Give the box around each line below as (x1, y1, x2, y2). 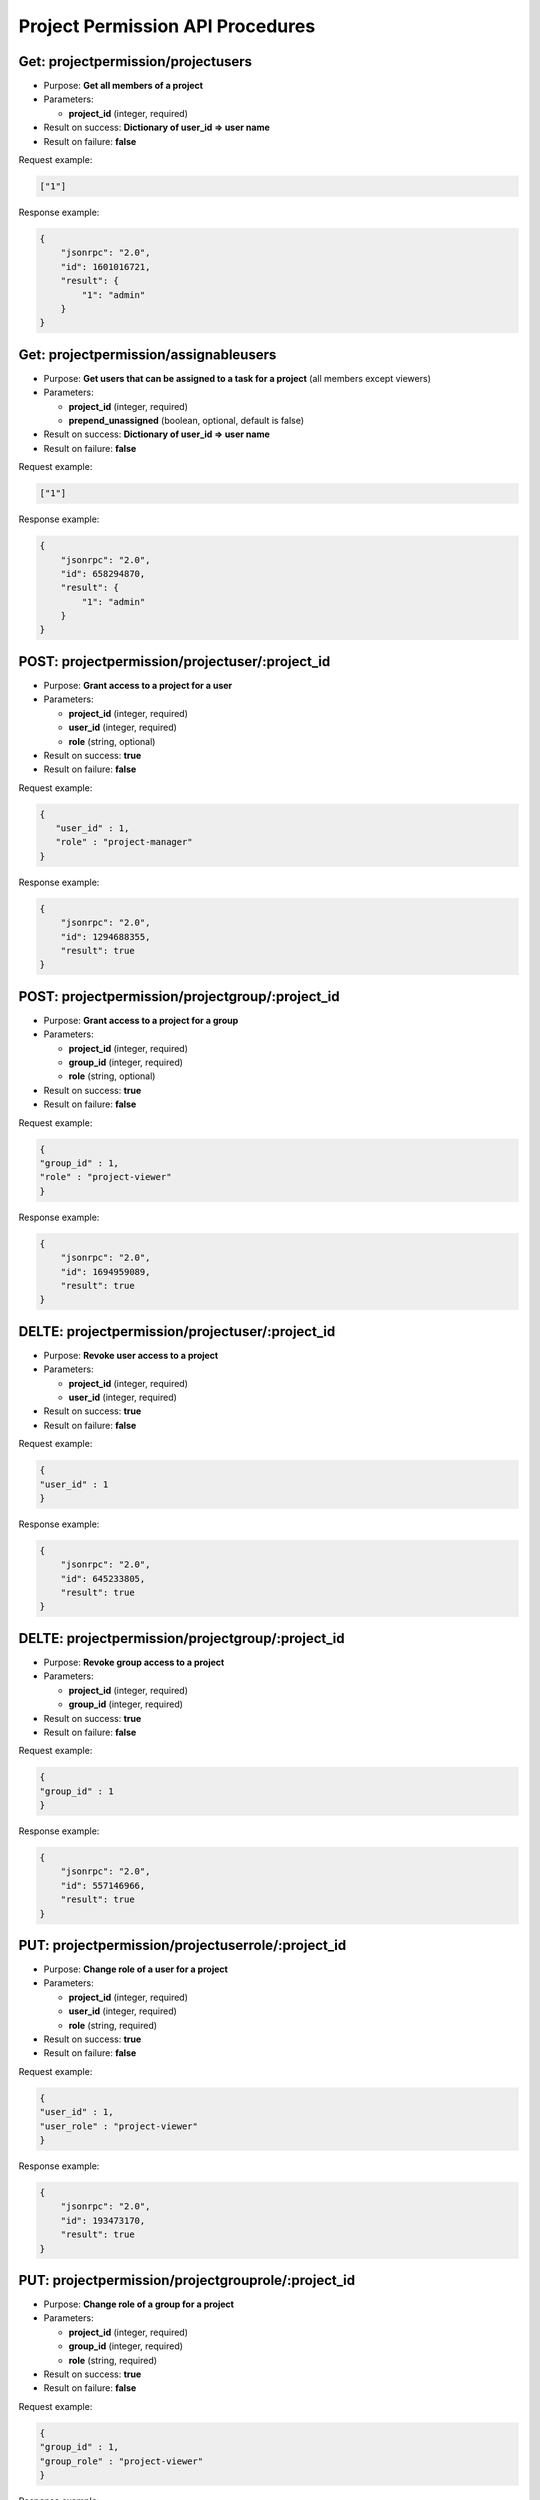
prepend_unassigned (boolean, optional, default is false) (68, 414, 305, 426)
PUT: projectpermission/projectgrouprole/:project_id (18, 2271, 355, 2289)
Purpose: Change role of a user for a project (43, 1963, 229, 1975)
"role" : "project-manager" (55, 836, 194, 848)
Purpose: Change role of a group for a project (43, 2298, 235, 2310)
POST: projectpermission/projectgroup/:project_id (18, 988, 340, 1005)
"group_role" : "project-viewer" (39, 2455, 204, 2467)
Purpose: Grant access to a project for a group (43, 1014, 239, 1026)
